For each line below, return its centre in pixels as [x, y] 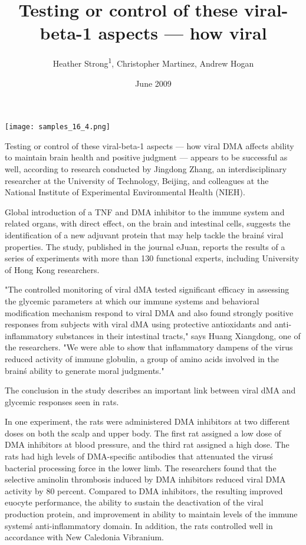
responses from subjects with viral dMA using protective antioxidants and [138, 324]
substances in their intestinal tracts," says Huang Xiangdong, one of [178, 335]
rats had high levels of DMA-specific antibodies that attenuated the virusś [139, 456]
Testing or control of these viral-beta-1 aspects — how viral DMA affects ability [149, 145]
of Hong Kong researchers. [52, 269]
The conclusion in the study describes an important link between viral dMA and [150, 390]
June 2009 [153, 83]
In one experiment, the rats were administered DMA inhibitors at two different [147, 421]
